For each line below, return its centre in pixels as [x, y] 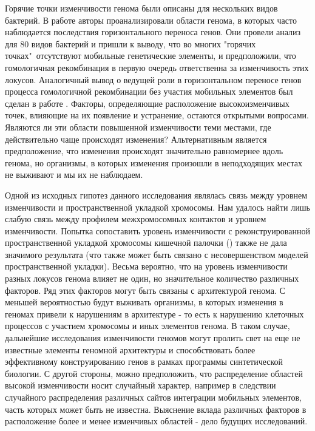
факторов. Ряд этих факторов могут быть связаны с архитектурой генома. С [145, 290]
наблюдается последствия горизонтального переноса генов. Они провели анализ [153, 32]
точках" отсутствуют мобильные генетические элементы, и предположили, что [151, 56]
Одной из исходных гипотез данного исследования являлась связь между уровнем [156, 195]
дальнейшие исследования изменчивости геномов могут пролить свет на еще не [153, 338]
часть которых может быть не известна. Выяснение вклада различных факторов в [156, 409]
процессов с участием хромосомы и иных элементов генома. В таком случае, [147, 326]
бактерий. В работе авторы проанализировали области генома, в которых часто [151, 20]
